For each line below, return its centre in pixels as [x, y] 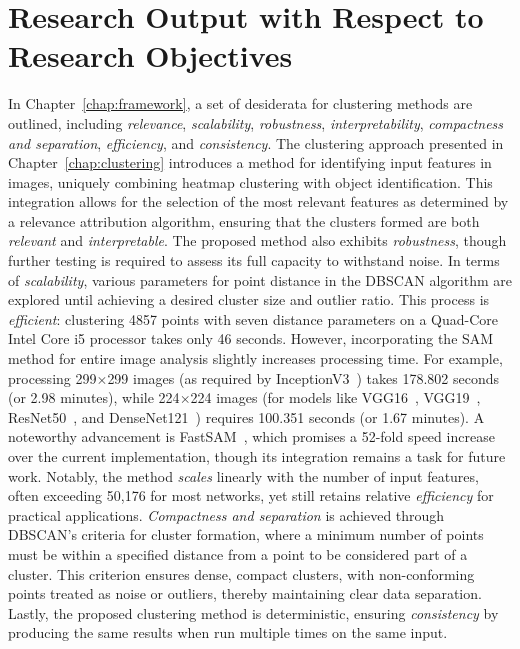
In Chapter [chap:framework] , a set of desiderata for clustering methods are [240, 103]
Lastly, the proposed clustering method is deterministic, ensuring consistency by [253, 612]
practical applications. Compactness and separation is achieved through [226, 514]
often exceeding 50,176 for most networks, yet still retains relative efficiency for [251, 495]
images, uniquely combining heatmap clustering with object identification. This [250, 181]
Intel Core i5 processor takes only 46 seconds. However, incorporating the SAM [251, 338]
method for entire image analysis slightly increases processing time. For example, [255, 358]
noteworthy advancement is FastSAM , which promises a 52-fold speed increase [251, 436]
